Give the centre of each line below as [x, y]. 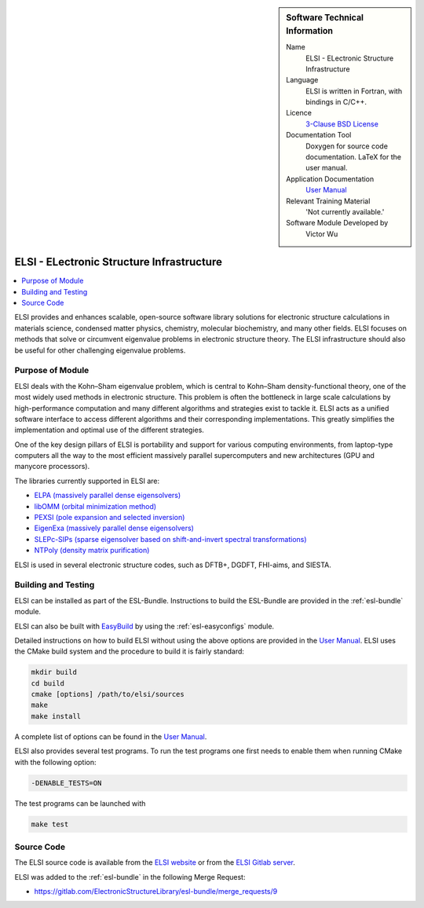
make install [56, 716]
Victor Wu [322, 234]
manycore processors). [52, 467]
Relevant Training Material [328, 201]
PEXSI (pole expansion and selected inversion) [110, 518]
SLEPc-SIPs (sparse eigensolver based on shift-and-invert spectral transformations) [170, 539]
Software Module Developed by [337, 223]
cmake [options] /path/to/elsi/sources [108, 694]
